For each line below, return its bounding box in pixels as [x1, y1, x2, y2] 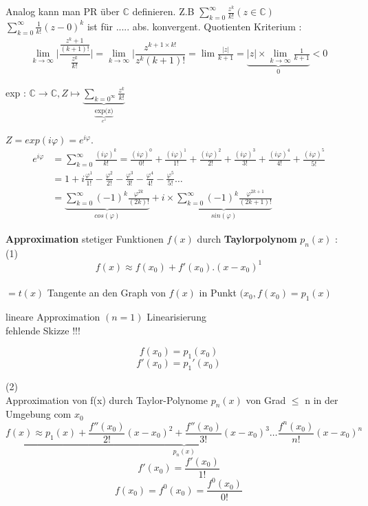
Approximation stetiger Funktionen [6, 231, 164, 245]
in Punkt [199, 285, 237, 300]
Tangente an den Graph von [47, 285, 166, 300]
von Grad [246, 392, 286, 407]
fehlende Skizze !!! [6, 323, 80, 337]
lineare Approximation [6, 310, 100, 324]
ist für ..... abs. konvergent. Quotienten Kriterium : [87, 19, 302, 33]
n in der [305, 392, 338, 407]
